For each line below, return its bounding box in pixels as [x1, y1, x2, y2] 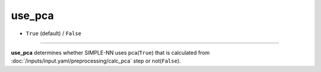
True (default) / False [26, 30, 81, 37]
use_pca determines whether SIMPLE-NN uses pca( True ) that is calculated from [11, 49, 210, 56]
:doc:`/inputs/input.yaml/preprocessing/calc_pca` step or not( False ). [11, 57, 181, 65]
